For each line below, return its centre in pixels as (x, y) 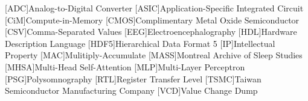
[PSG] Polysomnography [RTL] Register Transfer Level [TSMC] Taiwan (133, 78)
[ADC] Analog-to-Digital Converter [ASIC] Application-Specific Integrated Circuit (154, 8)
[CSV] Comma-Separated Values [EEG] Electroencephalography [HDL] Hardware (151, 32)
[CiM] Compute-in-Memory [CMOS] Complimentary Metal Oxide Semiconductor (152, 20)
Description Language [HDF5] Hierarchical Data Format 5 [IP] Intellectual (140, 43)
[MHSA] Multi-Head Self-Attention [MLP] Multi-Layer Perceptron (125, 66)
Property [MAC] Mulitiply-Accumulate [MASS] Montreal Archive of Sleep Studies (154, 55)
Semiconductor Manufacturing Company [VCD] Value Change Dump (131, 90)
